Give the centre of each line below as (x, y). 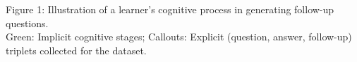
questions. (27, 23)
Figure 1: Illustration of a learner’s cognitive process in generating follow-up (170, 9)
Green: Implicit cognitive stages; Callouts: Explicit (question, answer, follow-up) (179, 37)
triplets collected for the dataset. (76, 50)
